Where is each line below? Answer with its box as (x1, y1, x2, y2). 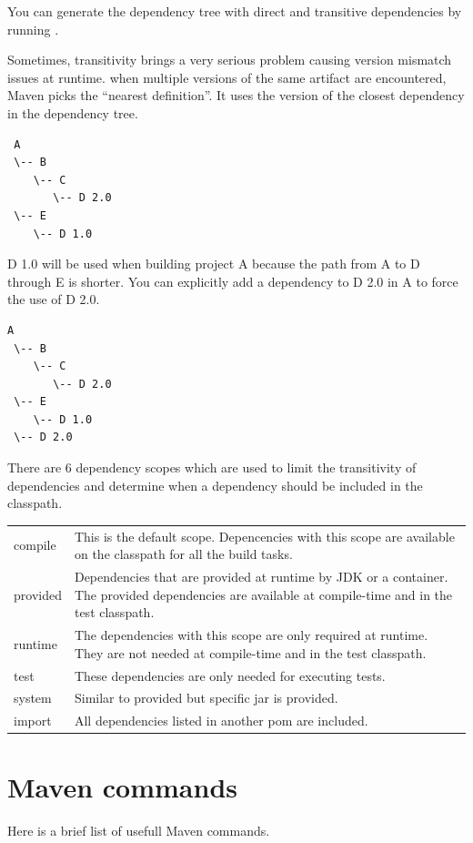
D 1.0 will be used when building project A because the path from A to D (7, 254, 420, 273)
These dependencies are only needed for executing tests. (74, 665, 386, 685)
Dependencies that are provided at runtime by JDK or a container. (74, 567, 448, 586)
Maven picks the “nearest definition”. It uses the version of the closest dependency (7, 86, 465, 105)
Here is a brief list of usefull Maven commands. (7, 821, 270, 840)
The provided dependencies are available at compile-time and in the (74, 584, 453, 604)
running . (7, 19, 59, 38)
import (14, 711, 52, 730)
